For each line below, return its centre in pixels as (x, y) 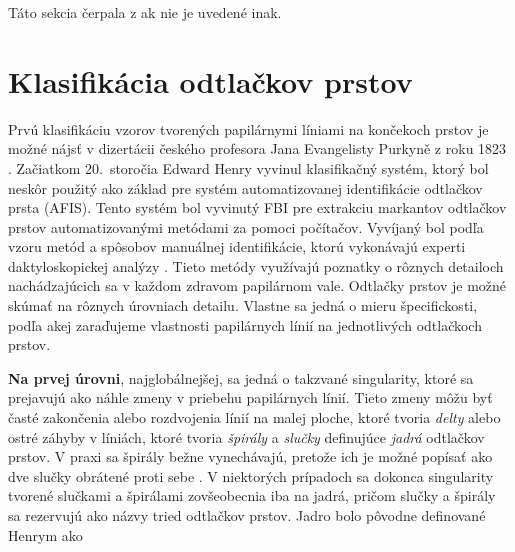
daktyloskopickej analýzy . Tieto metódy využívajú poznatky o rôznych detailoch (256, 265)
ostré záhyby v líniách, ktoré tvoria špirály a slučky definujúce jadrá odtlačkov (246, 436)
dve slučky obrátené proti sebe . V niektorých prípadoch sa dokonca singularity (251, 475)
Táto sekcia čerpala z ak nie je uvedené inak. (145, 12)
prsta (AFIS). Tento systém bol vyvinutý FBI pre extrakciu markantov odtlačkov (257, 207)
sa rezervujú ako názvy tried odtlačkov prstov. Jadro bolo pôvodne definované (247, 515)
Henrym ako (45, 534)
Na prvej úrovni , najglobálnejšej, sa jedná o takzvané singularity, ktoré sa (241, 377)
